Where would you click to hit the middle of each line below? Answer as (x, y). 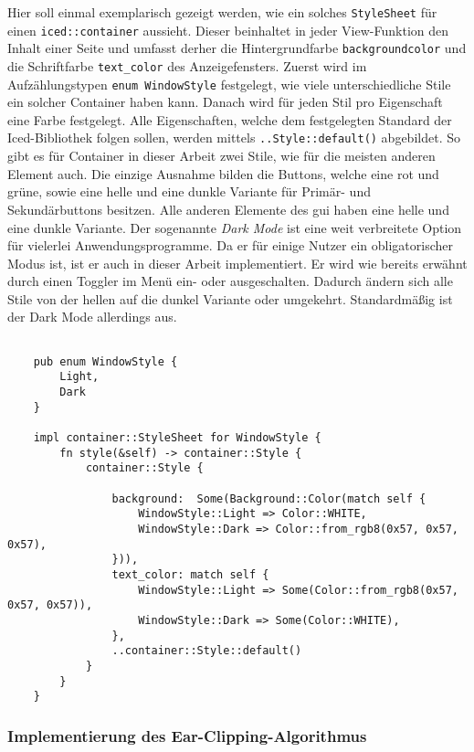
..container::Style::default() (207, 651)
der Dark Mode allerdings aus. (92, 317)
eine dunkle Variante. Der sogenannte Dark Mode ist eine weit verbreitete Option (235, 227)
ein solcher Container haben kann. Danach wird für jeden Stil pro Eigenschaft (225, 102)
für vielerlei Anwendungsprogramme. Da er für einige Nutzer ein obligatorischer (230, 245)
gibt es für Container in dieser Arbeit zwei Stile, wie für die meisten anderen (221, 156)
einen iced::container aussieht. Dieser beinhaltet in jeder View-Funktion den (228, 30)
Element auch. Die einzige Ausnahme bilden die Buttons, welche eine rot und (223, 173)
